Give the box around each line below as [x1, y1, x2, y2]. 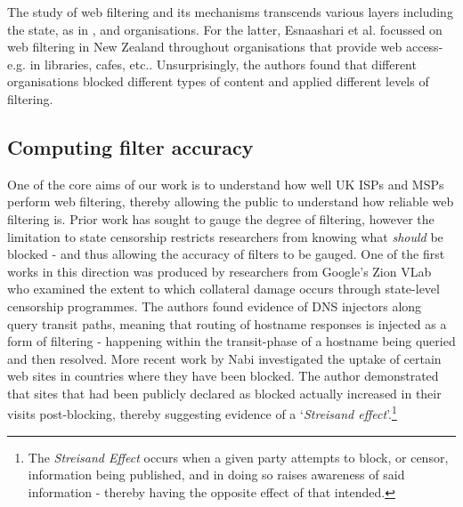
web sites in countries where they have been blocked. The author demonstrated [7, 366, 439, 385]
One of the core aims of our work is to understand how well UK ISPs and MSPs [7, 174, 444, 193]
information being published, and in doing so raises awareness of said [28, 465, 405, 484]
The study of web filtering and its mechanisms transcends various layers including [7, 3, 453, 20]
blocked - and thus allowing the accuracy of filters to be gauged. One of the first [7, 245, 445, 263]
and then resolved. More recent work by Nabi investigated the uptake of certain [7, 349, 442, 367]
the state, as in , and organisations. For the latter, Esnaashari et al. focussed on [7, 20, 443, 38]
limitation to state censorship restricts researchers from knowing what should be [7, 227, 443, 245]
